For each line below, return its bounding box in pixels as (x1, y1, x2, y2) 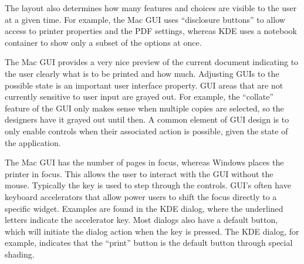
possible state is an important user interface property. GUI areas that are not (5, 79, 283, 91)
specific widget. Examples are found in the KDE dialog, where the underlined (5, 202, 283, 214)
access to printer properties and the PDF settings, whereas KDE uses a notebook (5, 25, 297, 37)
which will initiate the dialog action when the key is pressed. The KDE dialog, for (5, 225, 299, 237)
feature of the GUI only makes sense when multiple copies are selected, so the (5, 101, 284, 114)
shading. (5, 248, 35, 260)
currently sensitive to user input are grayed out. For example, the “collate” (5, 90, 273, 103)
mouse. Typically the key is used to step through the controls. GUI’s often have (5, 179, 291, 191)
